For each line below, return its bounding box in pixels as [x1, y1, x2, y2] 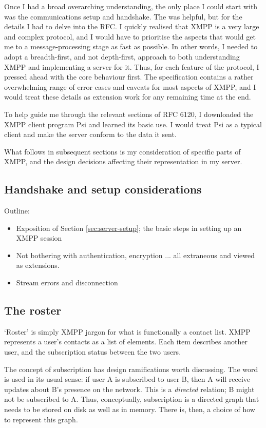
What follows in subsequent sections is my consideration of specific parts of [4, 146, 241, 157]
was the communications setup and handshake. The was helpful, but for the [4, 11, 242, 22]
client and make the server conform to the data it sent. [4, 129, 177, 140]
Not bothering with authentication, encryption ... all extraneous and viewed [16, 249, 255, 260]
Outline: [4, 205, 30, 216]
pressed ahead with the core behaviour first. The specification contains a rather [4, 71, 254, 82]
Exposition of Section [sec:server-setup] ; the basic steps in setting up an [16, 222, 242, 233]
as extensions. [16, 260, 60, 270]
